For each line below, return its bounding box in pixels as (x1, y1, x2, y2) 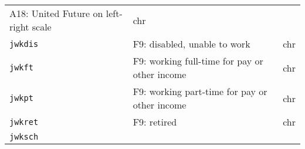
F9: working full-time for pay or (133, 54, 263, 67)
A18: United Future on (9, 6, 103, 20)
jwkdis (9, 39, 39, 49)
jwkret (9, 117, 39, 127)
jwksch (9, 132, 39, 141)
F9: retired (133, 115, 177, 128)
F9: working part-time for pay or (133, 84, 267, 98)
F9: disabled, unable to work (133, 37, 250, 50)
